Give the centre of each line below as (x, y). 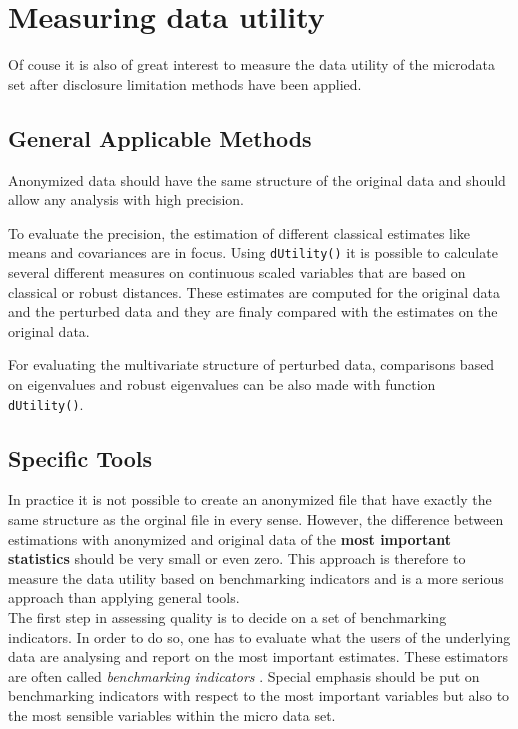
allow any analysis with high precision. (126, 199)
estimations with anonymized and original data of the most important (229, 538)
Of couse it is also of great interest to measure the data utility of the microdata (252, 64)
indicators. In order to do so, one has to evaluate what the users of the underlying (259, 636)
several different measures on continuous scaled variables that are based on (237, 271)
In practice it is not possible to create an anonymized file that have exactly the (250, 499)
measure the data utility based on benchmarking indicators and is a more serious (256, 577)
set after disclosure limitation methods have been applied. (185, 83)
